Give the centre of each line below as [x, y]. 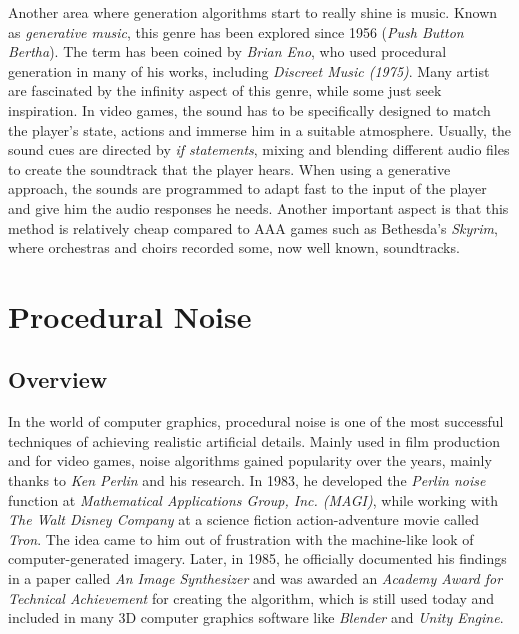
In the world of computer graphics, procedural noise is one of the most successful [256, 421]
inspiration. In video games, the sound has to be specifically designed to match [249, 109]
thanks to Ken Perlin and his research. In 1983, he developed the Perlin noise [247, 480]
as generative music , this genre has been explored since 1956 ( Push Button [236, 31]
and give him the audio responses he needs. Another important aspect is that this [258, 207]
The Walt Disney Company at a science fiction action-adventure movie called [243, 519]
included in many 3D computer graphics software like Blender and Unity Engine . [256, 617]
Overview [58, 379]
